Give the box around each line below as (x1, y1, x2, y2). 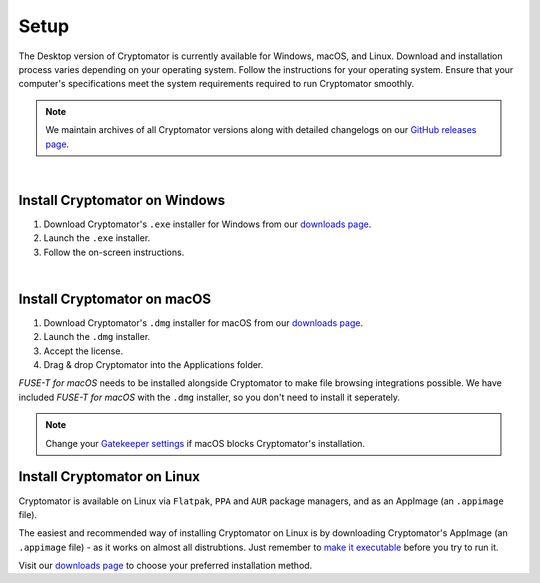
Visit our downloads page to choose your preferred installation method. (18, 560, 313, 572)
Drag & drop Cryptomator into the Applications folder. (43, 359, 264, 371)
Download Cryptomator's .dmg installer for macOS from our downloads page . (43, 316, 364, 329)
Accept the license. (43, 345, 124, 357)
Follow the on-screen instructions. (43, 246, 185, 258)
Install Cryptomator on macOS (18, 290, 212, 307)
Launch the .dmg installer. (43, 331, 151, 343)
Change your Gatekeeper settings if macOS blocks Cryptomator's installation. (45, 437, 365, 449)
